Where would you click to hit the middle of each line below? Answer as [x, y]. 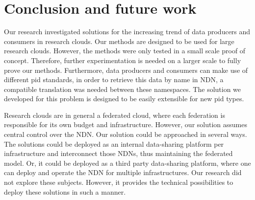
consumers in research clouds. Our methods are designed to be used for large [119, 41]
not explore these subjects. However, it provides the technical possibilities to [119, 182]
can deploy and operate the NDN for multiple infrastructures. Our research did [123, 172]
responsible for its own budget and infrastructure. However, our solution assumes [126, 124]
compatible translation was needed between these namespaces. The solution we [123, 89]
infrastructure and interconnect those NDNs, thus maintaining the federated [118, 153]
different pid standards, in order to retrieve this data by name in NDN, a [114, 79]
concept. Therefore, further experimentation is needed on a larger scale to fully [123, 60]
